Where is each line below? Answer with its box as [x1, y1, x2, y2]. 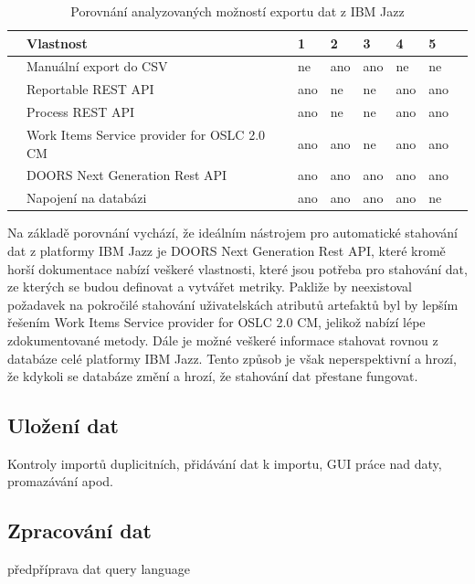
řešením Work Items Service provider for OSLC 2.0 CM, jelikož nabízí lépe [7, 313, 426, 332]
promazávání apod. [7, 472, 113, 491]
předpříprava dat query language [7, 559, 191, 579]
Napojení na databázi [26, 188, 147, 207]
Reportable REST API [26, 80, 154, 99]
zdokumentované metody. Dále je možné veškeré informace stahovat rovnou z [7, 330, 438, 349]
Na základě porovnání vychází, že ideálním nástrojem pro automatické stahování [7, 223, 458, 242]
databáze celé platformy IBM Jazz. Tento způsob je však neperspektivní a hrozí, [7, 348, 457, 367]
